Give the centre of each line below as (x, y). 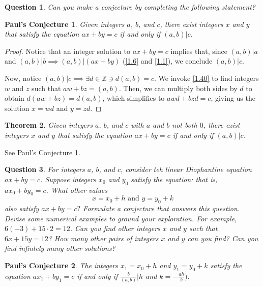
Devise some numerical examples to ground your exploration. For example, (121, 218)
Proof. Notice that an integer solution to (68, 51)
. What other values (77, 190)
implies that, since (199, 51)
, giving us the (233, 98)
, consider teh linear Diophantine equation (186, 169)
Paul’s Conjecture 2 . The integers (61, 265)
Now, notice (23, 78)
